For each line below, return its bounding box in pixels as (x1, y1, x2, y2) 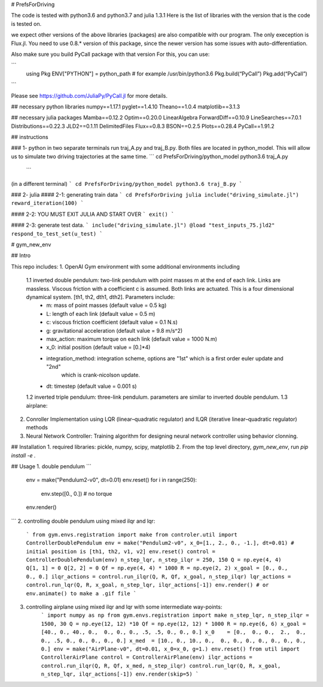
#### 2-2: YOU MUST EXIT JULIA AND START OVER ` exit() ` (11, 210, 175, 218)
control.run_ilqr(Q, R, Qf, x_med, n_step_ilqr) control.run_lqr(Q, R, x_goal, (41, 662, 281, 669)
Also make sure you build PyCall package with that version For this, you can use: (11, 50, 210, 58)
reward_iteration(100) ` (11, 200, 84, 207)
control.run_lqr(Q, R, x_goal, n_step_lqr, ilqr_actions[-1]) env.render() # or (26, 581, 269, 589)
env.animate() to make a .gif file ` (26, 590, 137, 596)
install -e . (11, 451, 36, 459)
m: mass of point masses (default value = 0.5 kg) (46, 302, 167, 309)
